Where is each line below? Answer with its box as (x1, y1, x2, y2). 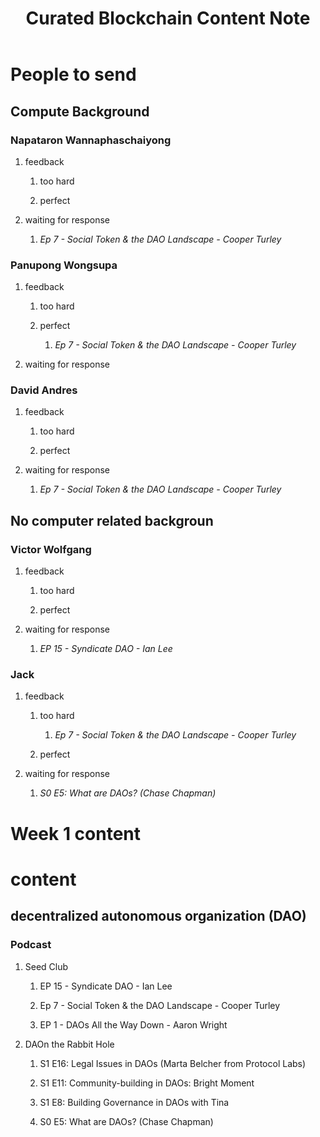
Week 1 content (10, 822, 142, 845)
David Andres (10, 383, 78, 397)
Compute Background (10, 103, 150, 120)
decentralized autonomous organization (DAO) (10, 908, 307, 925)
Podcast (10, 938, 52, 952)
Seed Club (24, 960, 69, 972)
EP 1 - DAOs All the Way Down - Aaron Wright (39, 1018, 228, 1031)
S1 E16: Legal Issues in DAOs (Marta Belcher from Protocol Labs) (39, 1057, 307, 1069)
